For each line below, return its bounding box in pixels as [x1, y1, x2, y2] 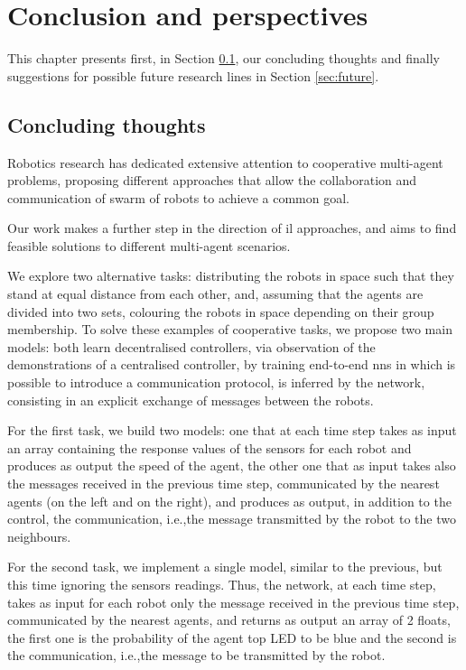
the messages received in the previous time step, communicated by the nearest [7, 474, 440, 493]
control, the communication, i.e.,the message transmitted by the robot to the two [7, 509, 456, 528]
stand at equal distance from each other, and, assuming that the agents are [7, 284, 424, 303]
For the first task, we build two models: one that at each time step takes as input [7, 421, 457, 440]
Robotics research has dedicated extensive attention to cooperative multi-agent [7, 153, 443, 172]
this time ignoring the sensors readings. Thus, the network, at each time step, [7, 574, 436, 593]
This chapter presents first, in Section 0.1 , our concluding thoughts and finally [7, 49, 440, 68]
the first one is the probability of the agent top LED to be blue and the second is [7, 628, 457, 647]
